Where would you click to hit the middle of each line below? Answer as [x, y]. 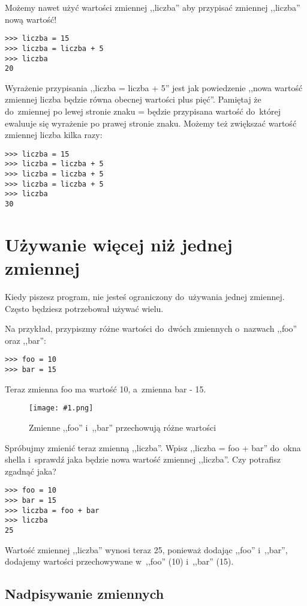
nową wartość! [31, 19]
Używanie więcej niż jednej [119, 244]
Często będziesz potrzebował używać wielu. [84, 308]
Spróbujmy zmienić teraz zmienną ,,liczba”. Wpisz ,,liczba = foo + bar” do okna [153, 447]
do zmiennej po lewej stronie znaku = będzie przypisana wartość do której [143, 111]
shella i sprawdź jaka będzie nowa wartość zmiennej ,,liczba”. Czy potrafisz [143, 459]
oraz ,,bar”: [25, 340]
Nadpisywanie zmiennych [85, 594]
